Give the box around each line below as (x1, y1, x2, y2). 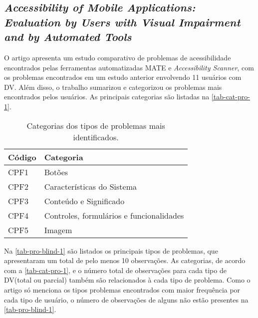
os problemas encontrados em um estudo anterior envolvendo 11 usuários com (4, 72, 242, 82)
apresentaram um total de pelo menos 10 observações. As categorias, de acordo (4, 255, 246, 266)
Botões (44, 166, 68, 178)
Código (8, 151, 36, 163)
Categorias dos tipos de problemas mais (26, 119, 165, 131)
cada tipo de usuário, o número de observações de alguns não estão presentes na (4, 294, 249, 305)
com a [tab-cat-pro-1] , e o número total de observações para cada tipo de (4, 265, 227, 275)
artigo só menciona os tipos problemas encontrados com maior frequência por (4, 284, 241, 295)
